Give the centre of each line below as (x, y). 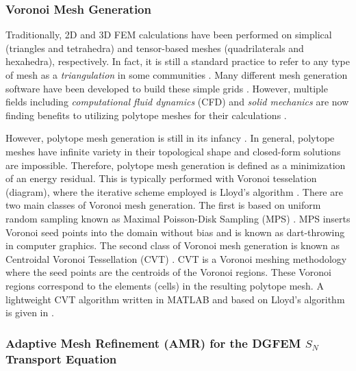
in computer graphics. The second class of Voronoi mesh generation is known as (173, 245)
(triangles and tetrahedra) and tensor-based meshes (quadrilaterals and (155, 48)
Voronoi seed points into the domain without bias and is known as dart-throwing (175, 232)
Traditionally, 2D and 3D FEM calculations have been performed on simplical (169, 35)
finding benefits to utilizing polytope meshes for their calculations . (146, 115)
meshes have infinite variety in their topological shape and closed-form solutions (173, 151)
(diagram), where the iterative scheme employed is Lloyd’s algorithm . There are (174, 191)
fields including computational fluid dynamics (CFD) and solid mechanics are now (177, 102)
